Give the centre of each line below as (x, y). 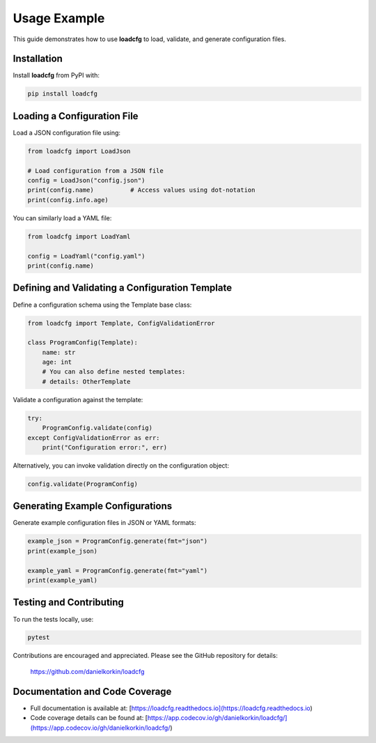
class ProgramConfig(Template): (83, 343)
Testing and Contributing (69, 603)
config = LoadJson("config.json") (86, 181)
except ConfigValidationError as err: (94, 438)
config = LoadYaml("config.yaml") (86, 256)
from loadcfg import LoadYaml (79, 236)
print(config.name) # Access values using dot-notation (141, 190)
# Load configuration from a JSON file (95, 170)
